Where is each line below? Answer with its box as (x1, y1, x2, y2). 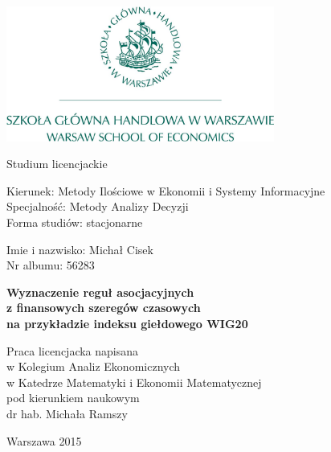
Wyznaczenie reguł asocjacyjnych (6, 283, 194, 300)
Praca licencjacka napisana (6, 342, 139, 359)
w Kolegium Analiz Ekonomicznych (6, 358, 181, 375)
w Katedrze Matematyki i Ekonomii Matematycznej (6, 373, 262, 390)
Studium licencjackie (6, 155, 108, 172)
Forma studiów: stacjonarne (6, 213, 143, 230)
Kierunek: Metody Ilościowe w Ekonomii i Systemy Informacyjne (6, 182, 325, 199)
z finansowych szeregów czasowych (6, 299, 201, 316)
